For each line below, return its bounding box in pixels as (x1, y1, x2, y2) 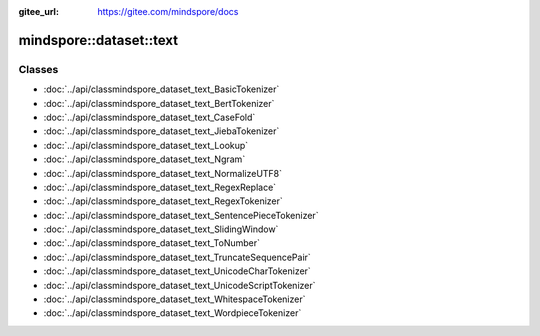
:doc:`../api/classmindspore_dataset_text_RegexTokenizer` (43, 195, 284, 207)
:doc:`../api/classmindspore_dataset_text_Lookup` (43, 139, 249, 151)
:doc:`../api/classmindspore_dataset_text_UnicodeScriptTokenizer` (43, 279, 316, 291)
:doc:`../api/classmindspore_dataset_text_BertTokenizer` (43, 97, 275, 109)
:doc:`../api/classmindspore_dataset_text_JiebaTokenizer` (43, 125, 280, 137)
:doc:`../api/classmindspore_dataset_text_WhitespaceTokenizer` (43, 293, 306, 305)
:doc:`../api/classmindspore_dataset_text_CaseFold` (43, 111, 256, 123)
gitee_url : (18, 6, 60, 17)
